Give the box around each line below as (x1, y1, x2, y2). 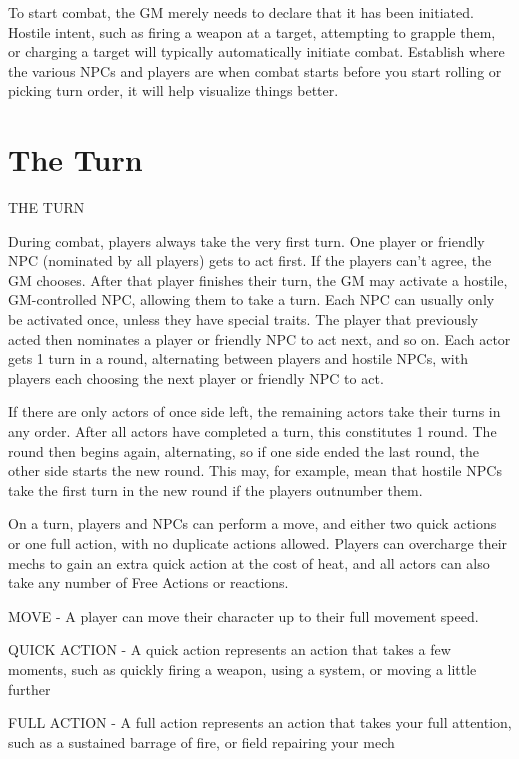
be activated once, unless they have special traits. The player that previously (8, 309, 479, 330)
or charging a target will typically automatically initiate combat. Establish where (8, 41, 505, 62)
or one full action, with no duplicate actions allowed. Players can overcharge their (8, 533, 508, 553)
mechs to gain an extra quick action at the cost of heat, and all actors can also (8, 552, 490, 573)
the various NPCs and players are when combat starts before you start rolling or (8, 60, 502, 81)
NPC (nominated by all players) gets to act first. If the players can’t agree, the (8, 250, 492, 271)
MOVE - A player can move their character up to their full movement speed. (8, 605, 479, 626)
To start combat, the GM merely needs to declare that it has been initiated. (8, 2, 474, 22)
